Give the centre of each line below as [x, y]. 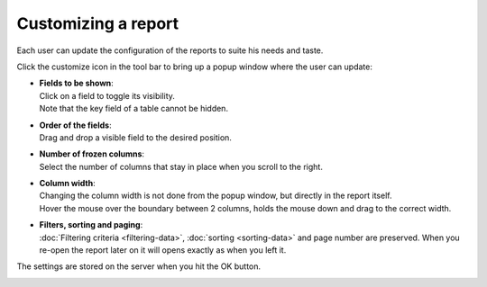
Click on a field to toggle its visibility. [107, 95]
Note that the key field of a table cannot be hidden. [134, 109]
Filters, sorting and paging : [91, 225]
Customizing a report [98, 23]
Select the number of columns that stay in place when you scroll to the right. [181, 166]
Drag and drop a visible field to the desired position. [135, 137]
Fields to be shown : [77, 83]
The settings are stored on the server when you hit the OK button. [139, 266]
